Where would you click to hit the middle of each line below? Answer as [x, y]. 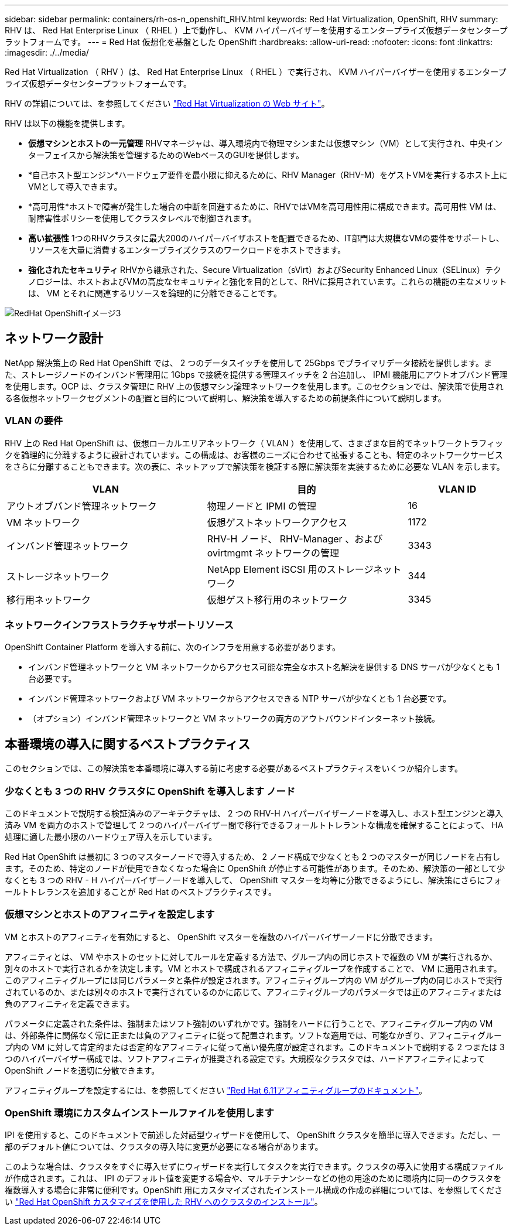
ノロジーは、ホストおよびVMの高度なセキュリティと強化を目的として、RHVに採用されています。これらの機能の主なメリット [268, 281]
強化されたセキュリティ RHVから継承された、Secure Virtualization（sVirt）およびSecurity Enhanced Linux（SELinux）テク [265, 270]
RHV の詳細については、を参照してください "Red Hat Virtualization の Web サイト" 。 [167, 103]
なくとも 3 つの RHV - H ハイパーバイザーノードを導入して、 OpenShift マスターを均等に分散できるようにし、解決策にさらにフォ [253, 880]
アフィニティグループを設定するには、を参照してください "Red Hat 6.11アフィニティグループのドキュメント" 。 [216, 1090]
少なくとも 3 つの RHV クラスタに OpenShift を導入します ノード [150, 791]
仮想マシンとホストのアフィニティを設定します [110, 915]
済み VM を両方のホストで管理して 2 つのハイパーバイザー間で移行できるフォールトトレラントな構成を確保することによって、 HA [254, 825]
